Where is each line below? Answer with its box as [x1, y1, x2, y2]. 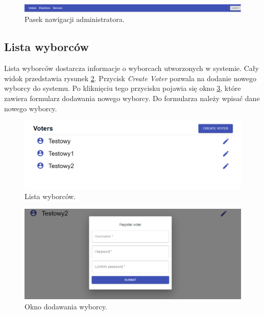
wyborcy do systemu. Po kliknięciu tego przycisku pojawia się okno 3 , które [4, 83, 241, 93]
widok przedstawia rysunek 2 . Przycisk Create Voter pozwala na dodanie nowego [4, 72, 256, 83]
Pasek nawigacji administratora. [25, 14, 125, 25]
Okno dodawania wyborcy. [25, 301, 107, 311]
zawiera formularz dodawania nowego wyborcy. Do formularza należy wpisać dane [4, 92, 260, 103]
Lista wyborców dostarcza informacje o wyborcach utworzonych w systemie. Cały [4, 63, 259, 74]
